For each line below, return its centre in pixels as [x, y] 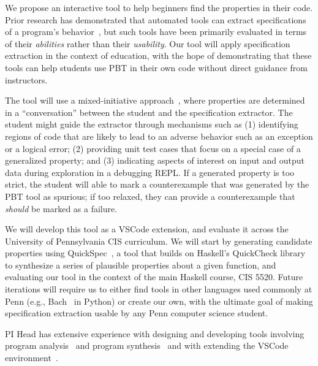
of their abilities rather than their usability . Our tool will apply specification [148, 43]
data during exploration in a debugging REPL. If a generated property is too [150, 172]
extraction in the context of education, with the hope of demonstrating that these [158, 55]
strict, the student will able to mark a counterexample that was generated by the [157, 184]
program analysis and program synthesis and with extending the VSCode [147, 345]
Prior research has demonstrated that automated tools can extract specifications [156, 19]
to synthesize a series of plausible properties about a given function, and [141, 265]
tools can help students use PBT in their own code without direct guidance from [156, 67]
